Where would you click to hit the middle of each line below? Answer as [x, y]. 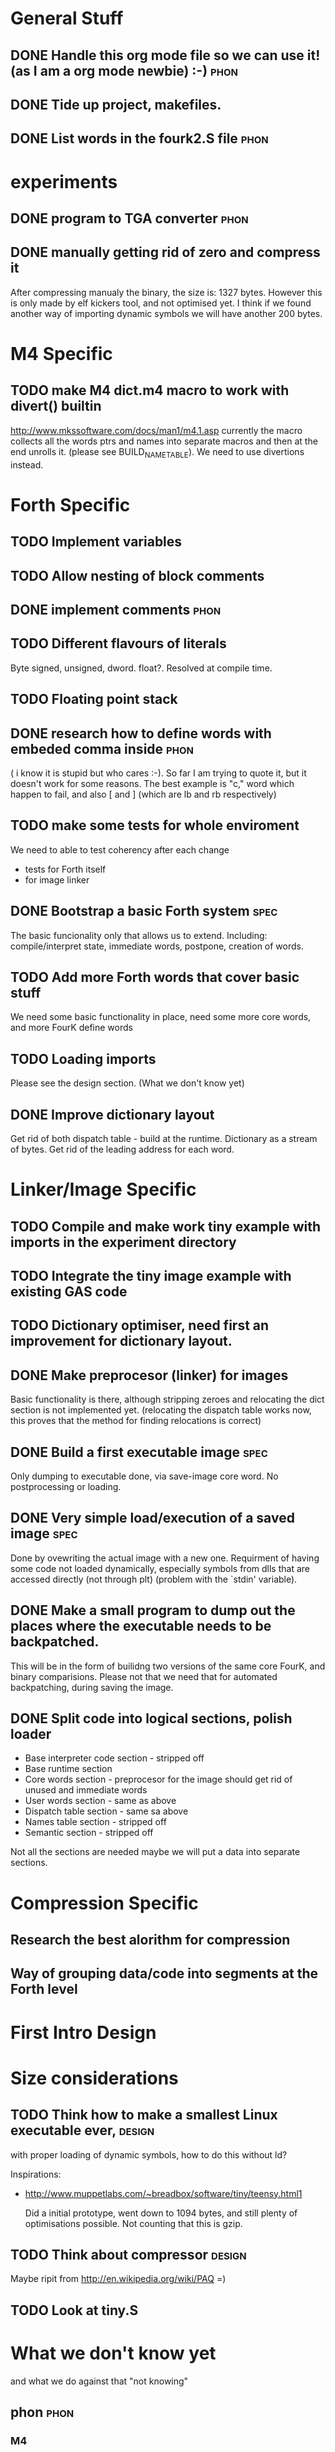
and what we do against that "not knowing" [99, 2381]
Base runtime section [68, 1769]
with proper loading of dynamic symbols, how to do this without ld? [149, 2154]
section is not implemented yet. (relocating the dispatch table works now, [161, 1410]
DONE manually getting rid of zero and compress [165, 252]
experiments [64, 181]
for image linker [57, 879]
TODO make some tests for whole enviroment [155, 825]
